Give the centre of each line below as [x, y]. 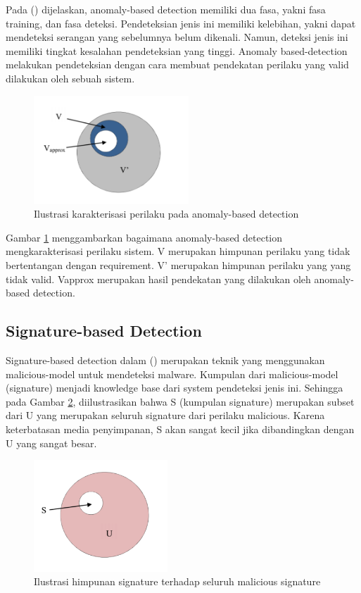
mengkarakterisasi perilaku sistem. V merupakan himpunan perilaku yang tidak [178, 251]
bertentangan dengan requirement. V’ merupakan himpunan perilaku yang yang [178, 264]
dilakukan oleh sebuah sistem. [70, 78]
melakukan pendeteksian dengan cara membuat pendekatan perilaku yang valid [177, 64]
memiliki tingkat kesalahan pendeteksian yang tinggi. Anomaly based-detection [177, 50]
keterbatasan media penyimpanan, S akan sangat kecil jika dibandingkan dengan [180, 429]
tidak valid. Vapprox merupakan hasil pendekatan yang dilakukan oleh [158, 279]
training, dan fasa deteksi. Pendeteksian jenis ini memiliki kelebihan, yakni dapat [181, 23]
